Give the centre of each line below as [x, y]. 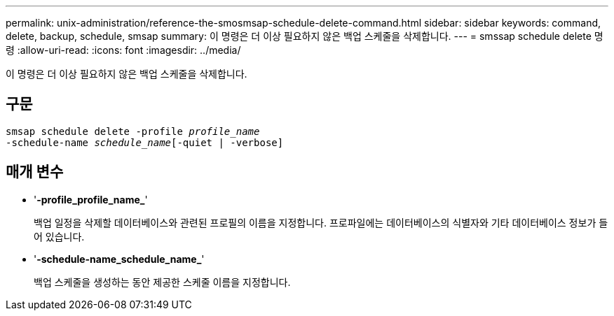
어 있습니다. [59, 236]
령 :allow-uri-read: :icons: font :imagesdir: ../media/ [123, 50]
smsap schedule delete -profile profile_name [133, 131]
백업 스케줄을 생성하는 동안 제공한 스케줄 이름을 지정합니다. [162, 282]
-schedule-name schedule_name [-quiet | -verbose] [145, 142]
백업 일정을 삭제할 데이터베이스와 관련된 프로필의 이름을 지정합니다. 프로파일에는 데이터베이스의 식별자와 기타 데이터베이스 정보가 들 [321, 222]
